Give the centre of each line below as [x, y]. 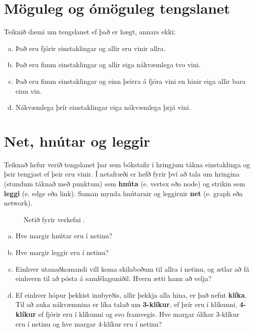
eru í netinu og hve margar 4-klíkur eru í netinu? [89, 323]
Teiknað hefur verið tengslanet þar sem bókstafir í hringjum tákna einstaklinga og [127, 164]
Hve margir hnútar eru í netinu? [64, 236]
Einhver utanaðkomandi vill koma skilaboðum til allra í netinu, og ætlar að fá [132, 268]
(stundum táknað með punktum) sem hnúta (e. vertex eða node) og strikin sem [125, 183]
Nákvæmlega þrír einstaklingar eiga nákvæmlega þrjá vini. [103, 107]
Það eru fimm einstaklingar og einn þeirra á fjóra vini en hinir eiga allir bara [130, 81]
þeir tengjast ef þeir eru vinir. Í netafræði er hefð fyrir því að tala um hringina [122, 174]
